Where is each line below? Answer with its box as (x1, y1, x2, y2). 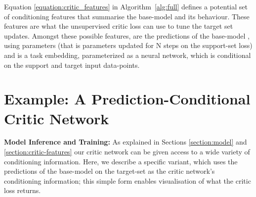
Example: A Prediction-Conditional (4, 89, 251, 109)
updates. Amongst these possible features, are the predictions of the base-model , (4, 30, 250, 41)
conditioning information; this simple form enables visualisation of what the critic (4, 175, 251, 186)
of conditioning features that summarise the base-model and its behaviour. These (4, 11, 250, 21)
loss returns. (4, 185, 41, 196)
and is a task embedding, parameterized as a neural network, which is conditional (4, 49, 251, 60)
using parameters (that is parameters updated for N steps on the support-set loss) (4, 40, 253, 50)
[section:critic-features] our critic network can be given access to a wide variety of (4, 147, 250, 157)
